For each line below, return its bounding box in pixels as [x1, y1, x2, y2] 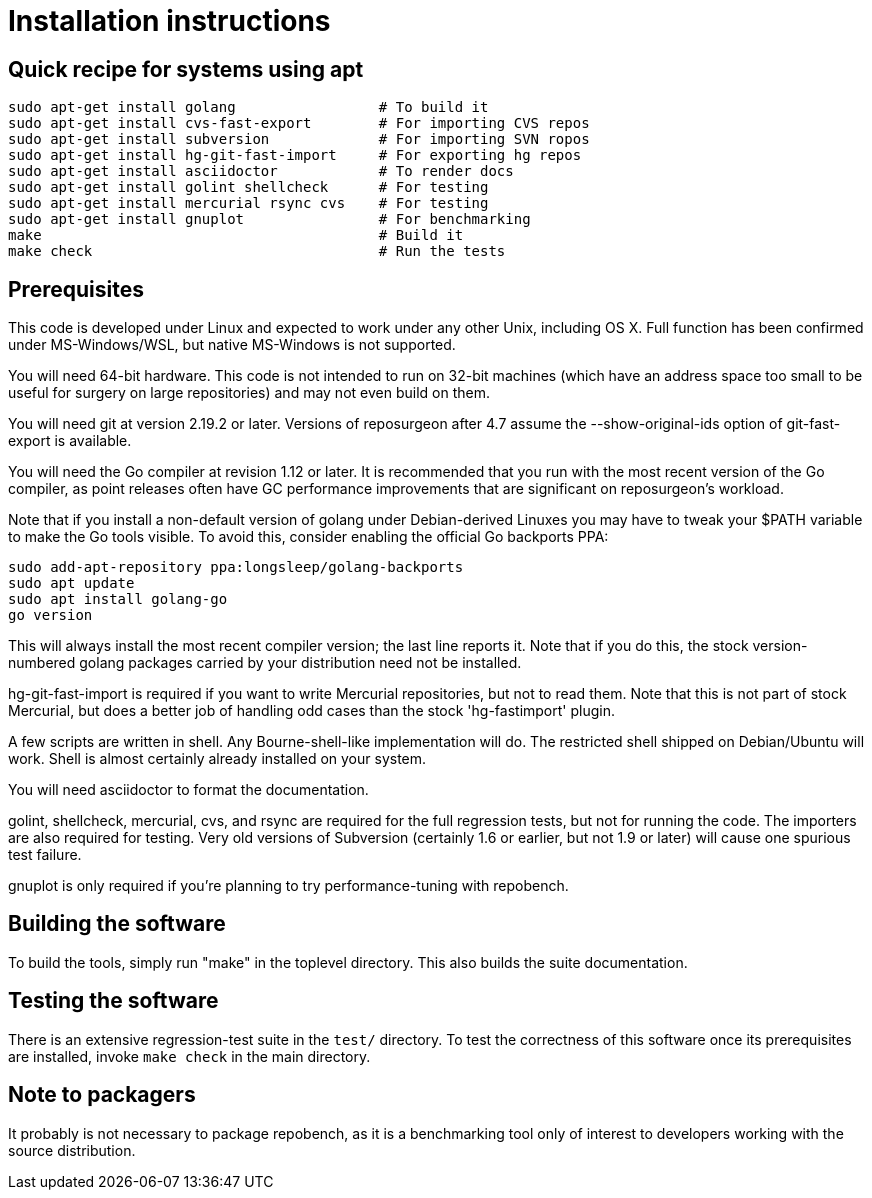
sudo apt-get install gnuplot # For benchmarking [8, 211, 531, 228]
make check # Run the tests [8, 243, 506, 260]
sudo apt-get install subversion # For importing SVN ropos [8, 131, 590, 148]
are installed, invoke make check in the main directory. [8, 1047, 371, 1065]
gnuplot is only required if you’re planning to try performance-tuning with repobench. [8, 877, 569, 895]
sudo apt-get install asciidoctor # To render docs [8, 163, 514, 180]
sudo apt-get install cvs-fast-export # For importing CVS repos [8, 115, 590, 132]
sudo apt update [8, 575, 135, 592]
